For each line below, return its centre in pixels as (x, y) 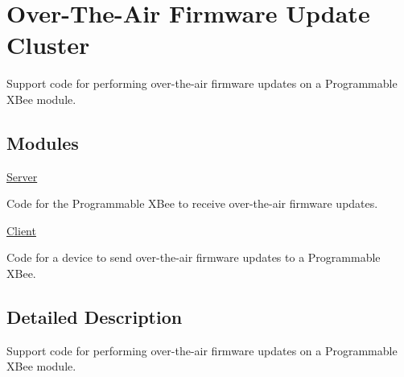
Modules (43, 142)
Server (22, 176)
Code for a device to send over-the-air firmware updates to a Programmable (194, 257)
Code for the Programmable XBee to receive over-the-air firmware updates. (192, 203)
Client (21, 230)
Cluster (48, 45)
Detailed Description (95, 317)
